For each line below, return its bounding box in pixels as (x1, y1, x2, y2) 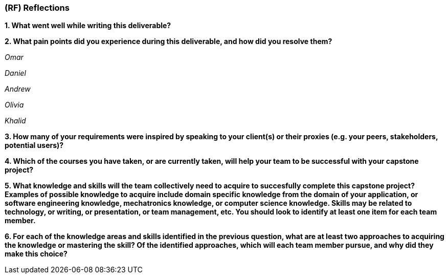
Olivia (5, 100, 24, 110)
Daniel (5, 69, 26, 78)
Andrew (5, 84, 31, 94)
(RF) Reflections (5, 3, 70, 13)
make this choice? (5, 249, 68, 259)
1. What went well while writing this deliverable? (5, 21, 171, 30)
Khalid (5, 116, 26, 125)
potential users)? (5, 141, 64, 150)
